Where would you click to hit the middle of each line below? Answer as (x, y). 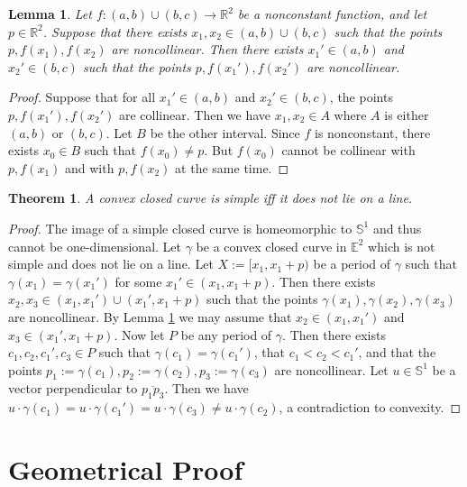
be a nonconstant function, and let (332, 14)
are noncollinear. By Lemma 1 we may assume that (150, 316)
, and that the (397, 352)
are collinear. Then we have (195, 114)
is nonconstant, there (373, 132)
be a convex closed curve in (271, 246)
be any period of (226, 334)
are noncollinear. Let (331, 369)
